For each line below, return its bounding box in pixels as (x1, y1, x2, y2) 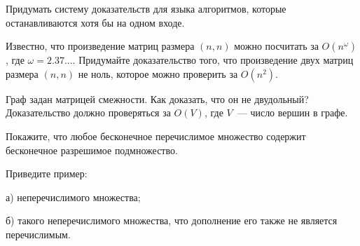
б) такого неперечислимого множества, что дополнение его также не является (6, 213, 338, 228)
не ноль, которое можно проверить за (78, 66, 238, 81)
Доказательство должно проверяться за (6, 105, 171, 120)
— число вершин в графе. (237, 105, 348, 120)
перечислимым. (6, 226, 71, 241)
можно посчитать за (234, 39, 319, 53)
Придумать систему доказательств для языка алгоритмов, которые (6, 1, 286, 15)
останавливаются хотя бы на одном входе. (6, 15, 185, 29)
